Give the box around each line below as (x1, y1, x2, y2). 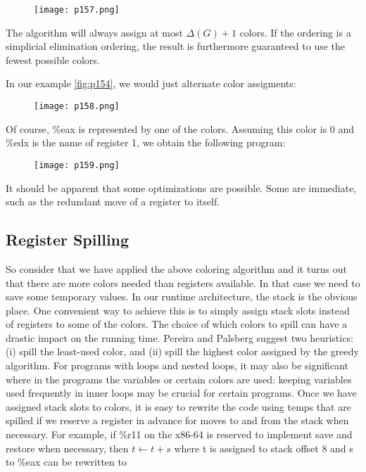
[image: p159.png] (34, 160, 120, 170)
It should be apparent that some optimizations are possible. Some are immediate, (6, 180, 357, 195)
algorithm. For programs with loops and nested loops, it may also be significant (6, 358, 348, 373)
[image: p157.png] (34, 5, 120, 15)
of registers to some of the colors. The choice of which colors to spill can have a (6, 317, 348, 331)
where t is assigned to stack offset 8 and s (174, 440, 353, 455)
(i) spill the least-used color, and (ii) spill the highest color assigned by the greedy (6, 344, 359, 359)
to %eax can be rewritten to (6, 454, 127, 469)
